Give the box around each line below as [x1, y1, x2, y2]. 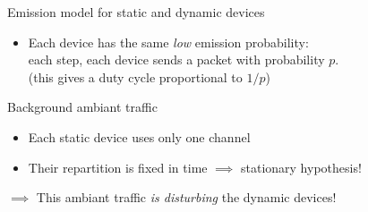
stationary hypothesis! [240, 157, 362, 176]
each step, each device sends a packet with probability [28, 50, 325, 69]
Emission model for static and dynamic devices [7, 3, 265, 21]
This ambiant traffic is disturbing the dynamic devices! [36, 188, 337, 207]
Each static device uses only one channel [28, 127, 251, 146]
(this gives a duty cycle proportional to [28, 67, 243, 86]
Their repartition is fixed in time [28, 157, 208, 176]
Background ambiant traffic [7, 98, 158, 116]
